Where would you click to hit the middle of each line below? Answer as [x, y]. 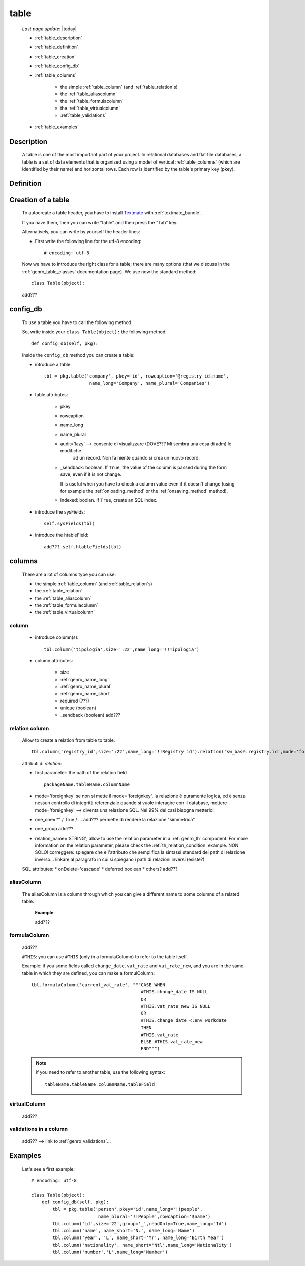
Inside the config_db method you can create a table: [78, 355]
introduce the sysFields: [60, 511]
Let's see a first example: [49, 1169]
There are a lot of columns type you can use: [69, 574]
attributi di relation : [42, 763]
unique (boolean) [78, 708]
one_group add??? [54, 829]
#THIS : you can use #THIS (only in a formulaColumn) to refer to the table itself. [105, 957]
